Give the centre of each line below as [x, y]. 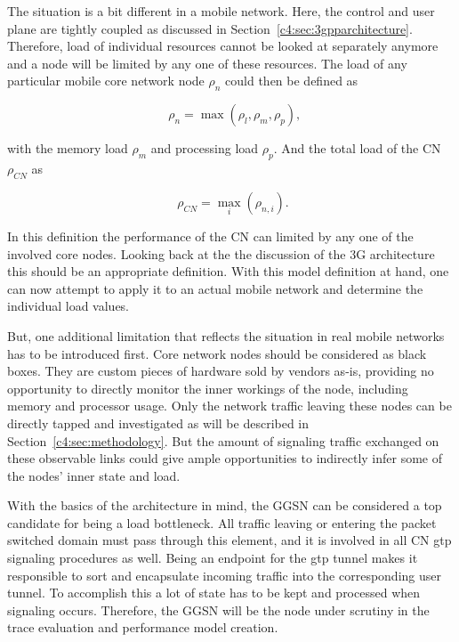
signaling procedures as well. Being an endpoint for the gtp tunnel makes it [213, 558]
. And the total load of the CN [357, 148]
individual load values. [68, 306]
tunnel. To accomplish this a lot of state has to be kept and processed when [214, 593]
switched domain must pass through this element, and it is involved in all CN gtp [229, 540]
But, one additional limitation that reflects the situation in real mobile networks [226, 335]
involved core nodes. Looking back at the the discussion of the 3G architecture [221, 253]
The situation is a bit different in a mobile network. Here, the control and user [221, 11]
